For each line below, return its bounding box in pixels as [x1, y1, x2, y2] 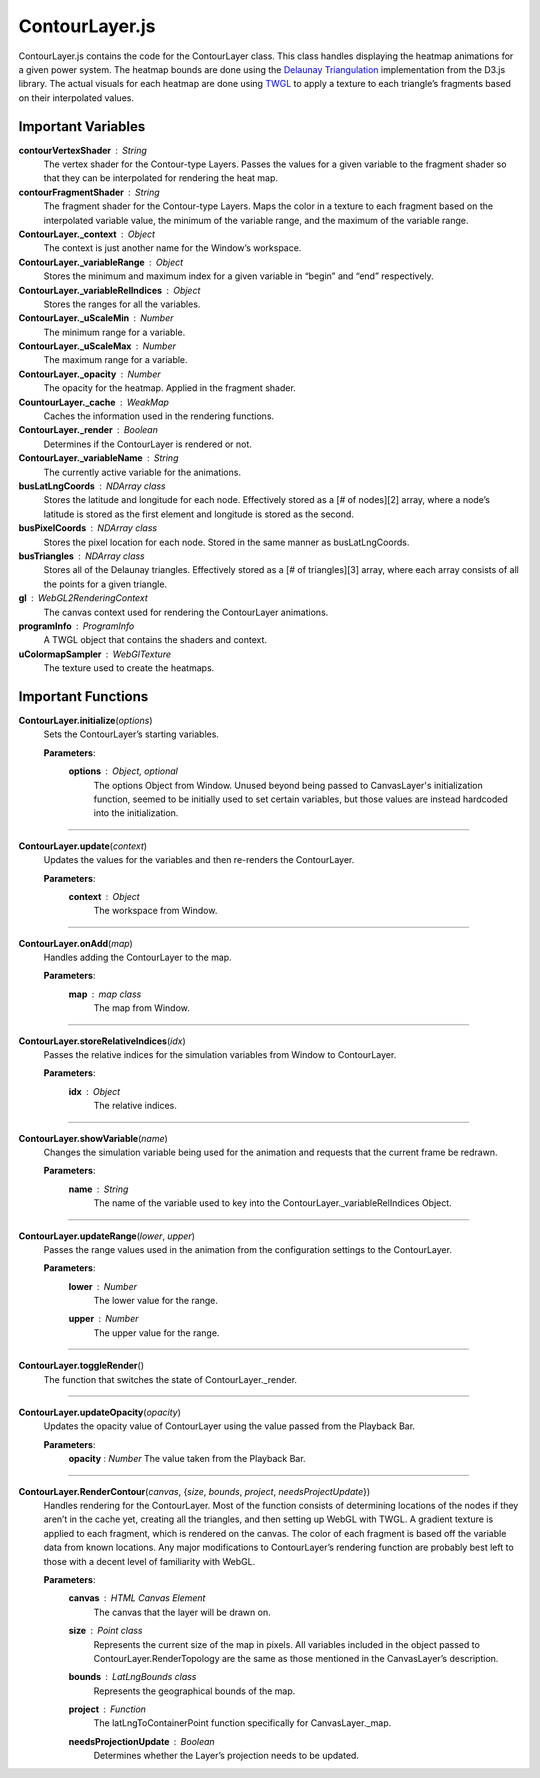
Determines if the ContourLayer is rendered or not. [43, 438, 252, 450]
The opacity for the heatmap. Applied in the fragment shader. [43, 382, 297, 394]
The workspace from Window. [93, 905, 218, 917]
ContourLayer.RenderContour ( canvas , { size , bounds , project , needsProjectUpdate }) [18, 1485, 371, 1497]
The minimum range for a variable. [43, 326, 186, 338]
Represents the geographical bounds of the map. [93, 1685, 296, 1697]
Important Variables [18, 118, 146, 135]
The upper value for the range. [93, 1326, 220, 1339]
